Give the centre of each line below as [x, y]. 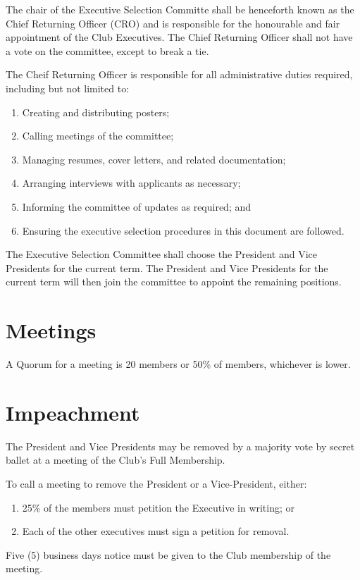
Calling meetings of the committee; [98, 136]
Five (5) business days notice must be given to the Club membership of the [168, 554]
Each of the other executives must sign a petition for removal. [156, 531]
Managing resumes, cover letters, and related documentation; [154, 159]
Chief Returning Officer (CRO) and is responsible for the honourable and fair [173, 23]
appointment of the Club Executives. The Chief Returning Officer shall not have [179, 37]
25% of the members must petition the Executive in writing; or [159, 507]
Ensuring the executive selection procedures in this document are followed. [183, 230]
